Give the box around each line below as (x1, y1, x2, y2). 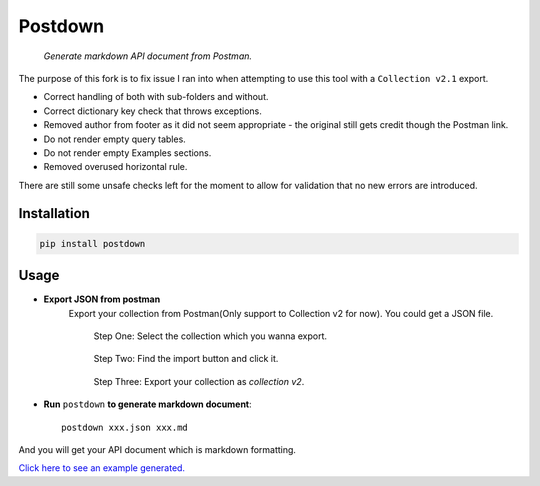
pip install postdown (39, 238, 146, 249)
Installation (18, 205, 90, 222)
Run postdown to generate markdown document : (43, 398, 252, 410)
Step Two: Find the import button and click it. (93, 353, 279, 365)
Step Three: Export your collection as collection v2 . (93, 375, 305, 387)
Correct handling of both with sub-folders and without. (43, 91, 269, 103)
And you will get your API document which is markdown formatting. (18, 443, 297, 455)
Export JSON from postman (43, 293, 161, 305)
